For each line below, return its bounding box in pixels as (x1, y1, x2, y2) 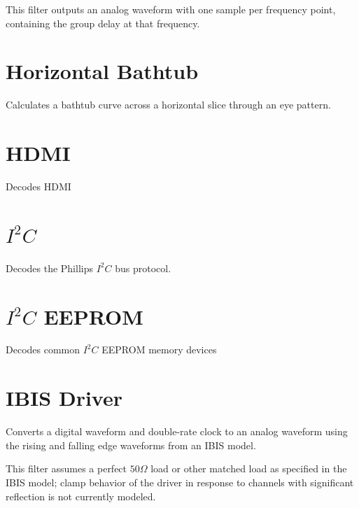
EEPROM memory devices (101, 342, 217, 357)
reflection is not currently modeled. (6, 488, 156, 503)
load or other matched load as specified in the (150, 461, 347, 476)
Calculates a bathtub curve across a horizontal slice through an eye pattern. (6, 97, 331, 112)
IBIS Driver (6, 383, 122, 412)
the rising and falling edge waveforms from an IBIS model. (6, 437, 256, 452)
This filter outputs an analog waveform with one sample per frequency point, (6, 2, 336, 16)
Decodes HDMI (6, 179, 71, 194)
